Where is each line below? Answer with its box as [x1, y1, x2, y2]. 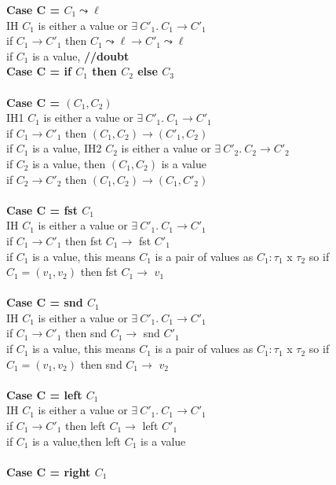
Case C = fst [6, 201, 78, 218]
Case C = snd [6, 294, 83, 310]
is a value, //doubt [32, 47, 130, 64]
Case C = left [6, 386, 82, 402]
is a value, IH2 [32, 140, 102, 156]
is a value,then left [32, 432, 122, 449]
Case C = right [6, 463, 91, 479]
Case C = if [6, 63, 71, 79]
